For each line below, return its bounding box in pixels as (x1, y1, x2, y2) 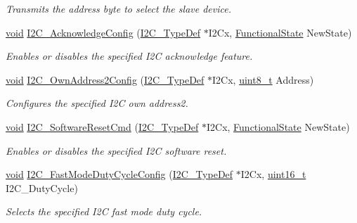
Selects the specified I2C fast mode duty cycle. (6, 204, 202, 219)
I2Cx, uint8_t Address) (212, 72, 314, 87)
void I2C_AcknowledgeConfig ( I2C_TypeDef (6, 25, 201, 39)
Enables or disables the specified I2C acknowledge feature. (6, 49, 253, 63)
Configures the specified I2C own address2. (6, 96, 188, 110)
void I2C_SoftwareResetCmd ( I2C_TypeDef (6, 119, 199, 134)
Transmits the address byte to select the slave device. (6, 1, 231, 15)
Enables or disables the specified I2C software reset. (6, 143, 227, 158)
